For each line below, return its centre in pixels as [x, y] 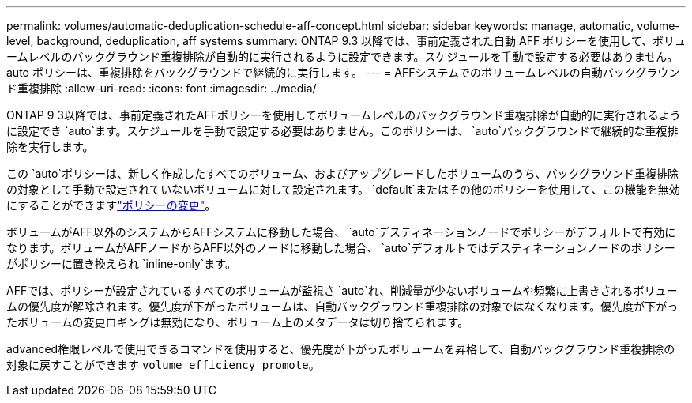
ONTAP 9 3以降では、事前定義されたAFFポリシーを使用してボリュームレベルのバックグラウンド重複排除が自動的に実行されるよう [344, 115]
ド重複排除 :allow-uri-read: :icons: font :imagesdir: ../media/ [162, 88]
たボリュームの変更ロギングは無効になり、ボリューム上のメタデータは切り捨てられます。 [238, 322]
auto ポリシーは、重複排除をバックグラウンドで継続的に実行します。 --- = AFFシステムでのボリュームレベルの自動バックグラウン [343, 72]
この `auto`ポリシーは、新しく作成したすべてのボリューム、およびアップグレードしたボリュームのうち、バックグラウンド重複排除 [343, 173]
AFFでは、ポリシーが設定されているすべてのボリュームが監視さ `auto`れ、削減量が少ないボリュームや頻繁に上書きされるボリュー [342, 290]
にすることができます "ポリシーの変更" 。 [111, 205]
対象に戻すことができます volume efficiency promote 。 [163, 365]
